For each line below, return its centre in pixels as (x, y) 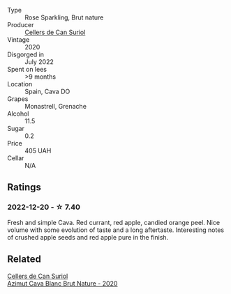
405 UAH (38, 150)
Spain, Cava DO (47, 91)
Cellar (16, 158)
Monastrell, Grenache (56, 106)
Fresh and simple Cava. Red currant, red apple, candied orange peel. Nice (114, 222)
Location (20, 84)
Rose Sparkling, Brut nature (64, 17)
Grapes (18, 99)
